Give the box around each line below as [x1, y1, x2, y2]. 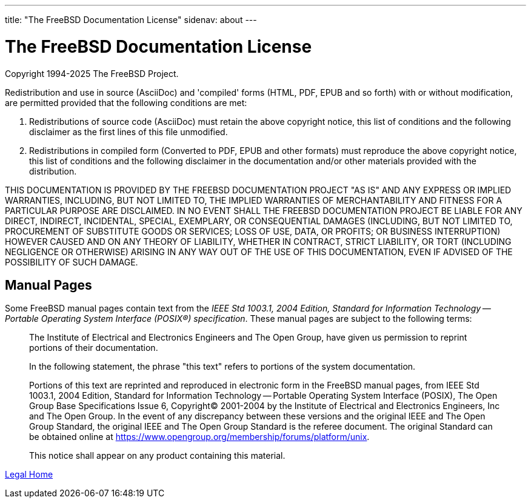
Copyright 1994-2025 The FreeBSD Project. [5, 68, 179, 79]
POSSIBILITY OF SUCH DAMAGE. [5, 256, 138, 267]
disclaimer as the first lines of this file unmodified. [29, 126, 228, 137]
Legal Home [5, 469, 53, 480]
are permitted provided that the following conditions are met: [5, 97, 247, 108]
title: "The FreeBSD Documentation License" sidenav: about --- [5, 15, 257, 25]
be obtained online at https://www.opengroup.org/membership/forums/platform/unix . [29, 431, 370, 442]
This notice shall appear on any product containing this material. [29, 450, 286, 461]
